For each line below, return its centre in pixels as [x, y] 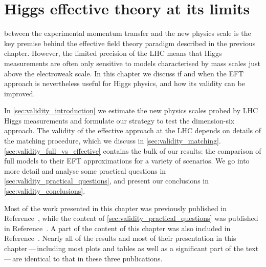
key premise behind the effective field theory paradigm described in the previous [130, 43]
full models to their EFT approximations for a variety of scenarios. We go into [127, 161]
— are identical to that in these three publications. [83, 258]
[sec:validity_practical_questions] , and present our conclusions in [107, 181]
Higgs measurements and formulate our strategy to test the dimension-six [119, 120]
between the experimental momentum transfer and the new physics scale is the [128, 33]
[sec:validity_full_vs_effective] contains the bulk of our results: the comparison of [133, 150]
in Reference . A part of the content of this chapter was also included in [117, 228]
